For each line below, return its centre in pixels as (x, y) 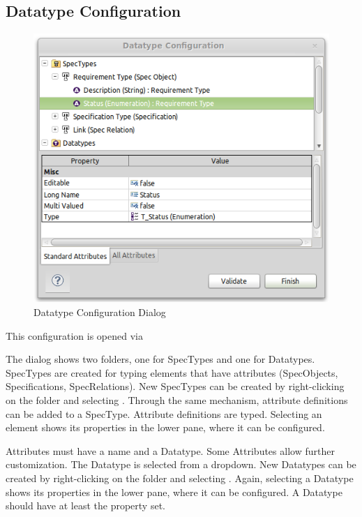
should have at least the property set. (85, 505)
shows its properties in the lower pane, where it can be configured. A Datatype (174, 492)
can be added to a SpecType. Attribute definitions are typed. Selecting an (164, 413)
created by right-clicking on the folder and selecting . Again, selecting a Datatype (180, 478)
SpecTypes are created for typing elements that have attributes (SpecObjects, (172, 372)
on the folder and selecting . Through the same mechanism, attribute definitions (177, 399)
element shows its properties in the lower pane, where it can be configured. (165, 427)
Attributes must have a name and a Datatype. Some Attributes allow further (170, 450)
